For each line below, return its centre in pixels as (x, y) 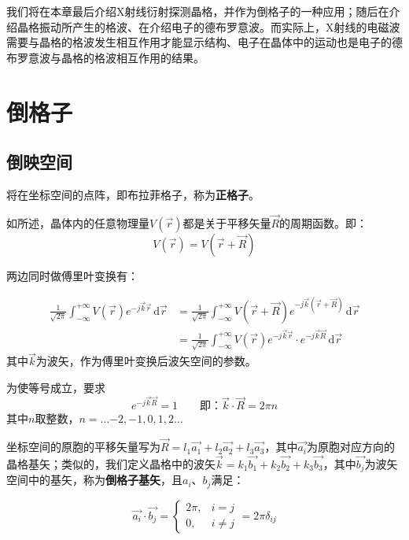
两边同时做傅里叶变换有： (72, 275)
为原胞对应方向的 (351, 447)
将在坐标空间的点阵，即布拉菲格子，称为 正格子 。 (133, 194)
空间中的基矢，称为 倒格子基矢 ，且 (94, 480)
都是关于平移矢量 (227, 222)
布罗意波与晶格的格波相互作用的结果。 (105, 57)
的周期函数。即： (324, 222)
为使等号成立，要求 (56, 388)
